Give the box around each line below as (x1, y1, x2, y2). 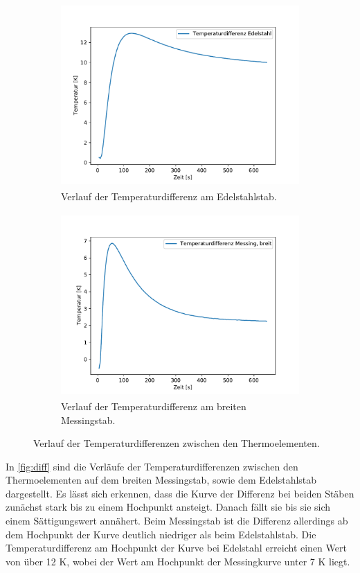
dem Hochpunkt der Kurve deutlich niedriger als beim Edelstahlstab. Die (6, 527, 316, 541)
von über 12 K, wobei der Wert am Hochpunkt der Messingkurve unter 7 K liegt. (6, 554, 350, 568)
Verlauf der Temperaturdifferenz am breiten (61, 398, 246, 413)
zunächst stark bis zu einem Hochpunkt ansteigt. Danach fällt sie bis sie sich (6, 500, 331, 514)
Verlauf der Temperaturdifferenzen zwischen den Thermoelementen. (33, 436, 320, 450)
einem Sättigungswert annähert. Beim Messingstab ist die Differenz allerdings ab (6, 513, 348, 528)
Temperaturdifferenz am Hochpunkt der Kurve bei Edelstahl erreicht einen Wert (6, 540, 347, 555)
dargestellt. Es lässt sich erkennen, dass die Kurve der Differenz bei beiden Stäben (6, 486, 354, 500)
